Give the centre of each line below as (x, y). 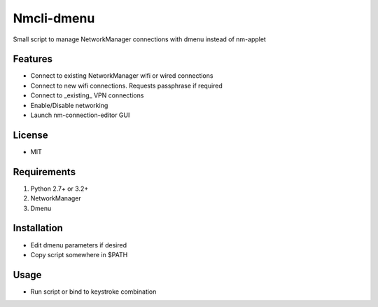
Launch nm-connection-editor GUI (80, 115)
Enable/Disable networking (69, 105)
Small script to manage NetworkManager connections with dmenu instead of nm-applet (139, 39)
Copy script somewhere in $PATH (79, 254)
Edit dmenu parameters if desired (79, 245)
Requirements (44, 172)
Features (33, 59)
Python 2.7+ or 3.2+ (59, 189)
